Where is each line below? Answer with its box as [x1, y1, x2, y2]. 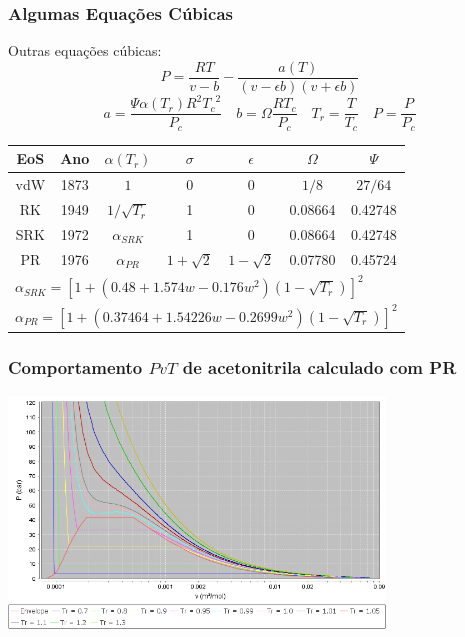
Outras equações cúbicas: [8, 40, 162, 61]
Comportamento [8, 355, 143, 380]
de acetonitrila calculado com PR [182, 355, 457, 380]
